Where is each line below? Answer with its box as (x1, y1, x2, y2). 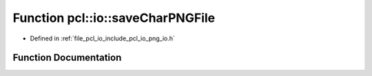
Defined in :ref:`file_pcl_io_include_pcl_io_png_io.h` (30, 34, 176, 42)
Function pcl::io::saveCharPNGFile (12, 10, 216, 25)
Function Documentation (12, 52, 122, 64)
